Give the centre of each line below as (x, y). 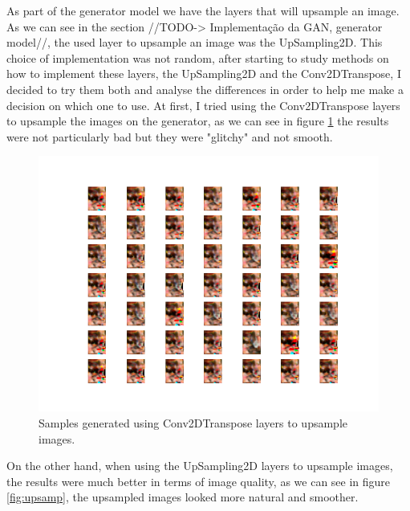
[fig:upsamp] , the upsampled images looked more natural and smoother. (183, 497)
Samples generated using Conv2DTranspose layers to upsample (193, 422)
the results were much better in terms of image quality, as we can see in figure (199, 481)
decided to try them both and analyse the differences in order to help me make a (205, 89)
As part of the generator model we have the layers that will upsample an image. (203, 10)
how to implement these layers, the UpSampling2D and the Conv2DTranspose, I (204, 74)
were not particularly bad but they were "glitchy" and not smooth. (170, 136)
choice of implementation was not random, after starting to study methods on (198, 57)
